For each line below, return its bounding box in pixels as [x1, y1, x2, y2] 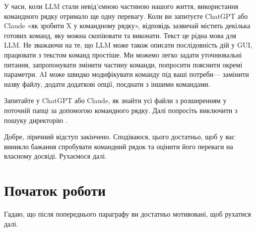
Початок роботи [4, 180, 106, 200]
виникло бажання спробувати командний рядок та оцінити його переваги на [4, 141, 233, 151]
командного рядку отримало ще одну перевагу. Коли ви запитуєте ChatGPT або [4, 10, 248, 21]
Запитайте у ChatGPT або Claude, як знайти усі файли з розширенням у [4, 95, 227, 106]
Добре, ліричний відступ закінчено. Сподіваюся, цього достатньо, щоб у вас [4, 131, 235, 142]
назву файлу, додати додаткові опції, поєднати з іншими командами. [4, 78, 210, 89]
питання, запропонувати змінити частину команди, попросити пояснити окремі [4, 59, 243, 69]
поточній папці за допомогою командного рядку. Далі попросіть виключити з [4, 105, 238, 115]
